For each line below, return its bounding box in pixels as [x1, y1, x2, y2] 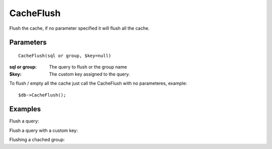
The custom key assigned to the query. [49, 71, 130, 77]
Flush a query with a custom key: [9, 127, 78, 133]
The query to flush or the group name [49, 64, 127, 70]
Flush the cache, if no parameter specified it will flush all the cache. [9, 25, 150, 31]
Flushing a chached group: [9, 136, 65, 143]
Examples [9, 105, 41, 113]
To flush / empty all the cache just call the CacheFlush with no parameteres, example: [9, 81, 187, 87]
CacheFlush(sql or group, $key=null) [18, 53, 112, 58]
